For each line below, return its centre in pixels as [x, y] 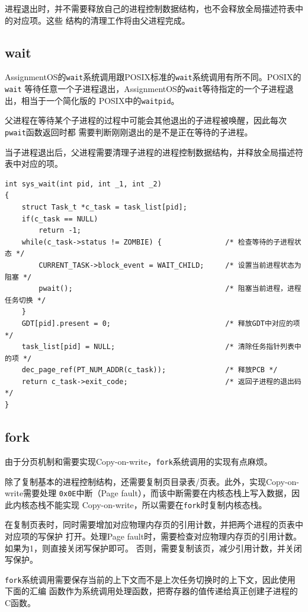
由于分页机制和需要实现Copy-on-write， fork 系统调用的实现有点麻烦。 [139, 461]
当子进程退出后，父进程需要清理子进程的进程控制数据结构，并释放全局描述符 [154, 152]
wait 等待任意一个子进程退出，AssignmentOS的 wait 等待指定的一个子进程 [145, 89]
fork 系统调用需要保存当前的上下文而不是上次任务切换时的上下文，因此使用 [150, 579]
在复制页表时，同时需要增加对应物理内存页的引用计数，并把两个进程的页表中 [154, 524]
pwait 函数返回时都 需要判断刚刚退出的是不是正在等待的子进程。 [129, 131]
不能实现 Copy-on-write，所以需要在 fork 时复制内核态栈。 [156, 504]
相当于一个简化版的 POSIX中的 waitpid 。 [100, 100]
